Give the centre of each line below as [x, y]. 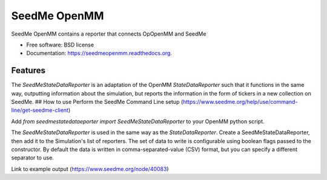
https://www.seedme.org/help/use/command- [240, 102]
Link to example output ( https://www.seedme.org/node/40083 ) [90, 169]
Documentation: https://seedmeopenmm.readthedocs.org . [99, 53]
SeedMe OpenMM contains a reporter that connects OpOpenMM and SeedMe [109, 34]
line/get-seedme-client [40, 110]
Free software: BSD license [60, 45]
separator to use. [32, 158]
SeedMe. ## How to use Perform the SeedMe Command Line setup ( [97, 102]
